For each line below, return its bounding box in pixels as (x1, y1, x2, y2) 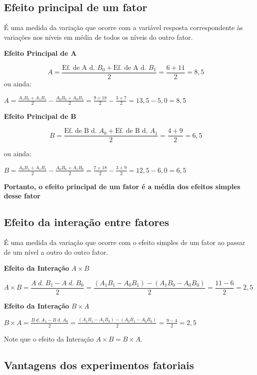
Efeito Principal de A (4, 48, 77, 58)
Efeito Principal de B (4, 111, 76, 121)
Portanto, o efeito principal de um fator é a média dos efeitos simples (4, 181, 241, 191)
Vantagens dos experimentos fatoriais (4, 357, 194, 372)
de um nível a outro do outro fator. (4, 246, 108, 257)
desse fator (4, 191, 41, 201)
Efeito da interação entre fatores (4, 214, 169, 229)
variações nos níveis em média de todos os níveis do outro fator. (4, 32, 193, 42)
